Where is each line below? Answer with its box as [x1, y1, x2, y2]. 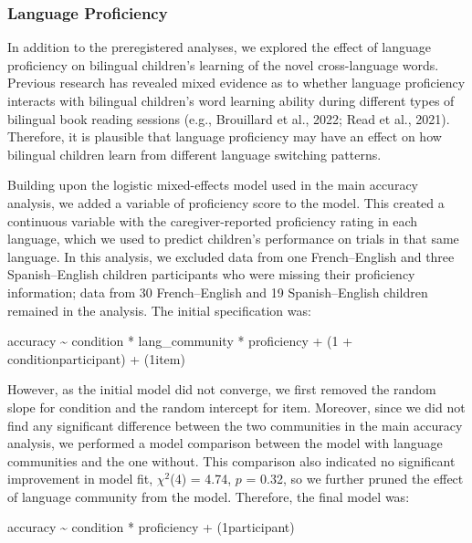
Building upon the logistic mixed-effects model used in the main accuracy [7, 175, 419, 194]
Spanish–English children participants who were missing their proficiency [7, 265, 415, 284]
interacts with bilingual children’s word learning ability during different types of [7, 91, 455, 110]
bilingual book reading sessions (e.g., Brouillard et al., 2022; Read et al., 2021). [7, 109, 450, 128]
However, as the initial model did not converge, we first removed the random [7, 380, 436, 399]
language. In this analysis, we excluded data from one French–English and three [7, 246, 455, 266]
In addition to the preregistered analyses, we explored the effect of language [7, 37, 431, 57]
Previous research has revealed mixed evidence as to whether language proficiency [7, 73, 466, 92]
